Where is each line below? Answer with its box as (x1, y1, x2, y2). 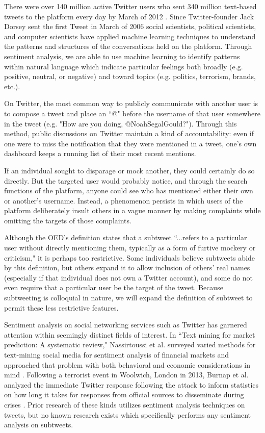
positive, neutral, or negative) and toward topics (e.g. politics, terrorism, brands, (4, 71, 256, 82)
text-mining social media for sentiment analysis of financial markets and (4, 349, 229, 360)
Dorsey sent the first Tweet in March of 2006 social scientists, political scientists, (4, 21, 256, 32)
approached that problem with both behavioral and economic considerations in (4, 359, 250, 370)
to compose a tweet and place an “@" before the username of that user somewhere (4, 108, 261, 118)
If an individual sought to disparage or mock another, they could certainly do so (4, 165, 255, 175)
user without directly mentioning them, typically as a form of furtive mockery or (4, 242, 256, 253)
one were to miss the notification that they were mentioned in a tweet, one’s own (4, 138, 257, 148)
